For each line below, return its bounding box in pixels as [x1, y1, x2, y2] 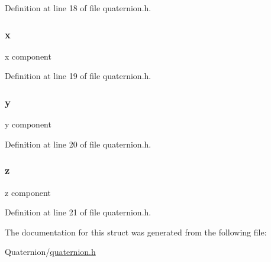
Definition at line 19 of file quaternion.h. [5, 70, 151, 82]
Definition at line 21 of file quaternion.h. [5, 206, 151, 218]
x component [5, 50, 51, 62]
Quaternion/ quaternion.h [5, 245, 96, 258]
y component [5, 118, 51, 130]
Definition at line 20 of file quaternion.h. [5, 137, 151, 150]
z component [5, 186, 51, 198]
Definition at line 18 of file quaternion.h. [5, 2, 151, 14]
